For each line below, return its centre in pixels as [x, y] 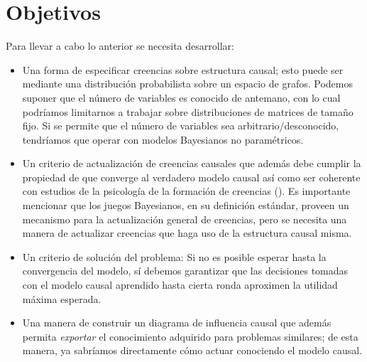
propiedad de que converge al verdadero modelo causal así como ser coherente [191, 177]
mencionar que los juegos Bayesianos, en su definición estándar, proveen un [186, 205]
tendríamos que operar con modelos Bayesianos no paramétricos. [163, 139]
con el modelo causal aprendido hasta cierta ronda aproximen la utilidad [180, 285]
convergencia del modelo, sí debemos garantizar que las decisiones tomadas [185, 271]
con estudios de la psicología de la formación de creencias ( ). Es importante [186, 191]
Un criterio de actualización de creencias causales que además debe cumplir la [192, 163]
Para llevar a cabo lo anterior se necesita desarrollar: [120, 46]
